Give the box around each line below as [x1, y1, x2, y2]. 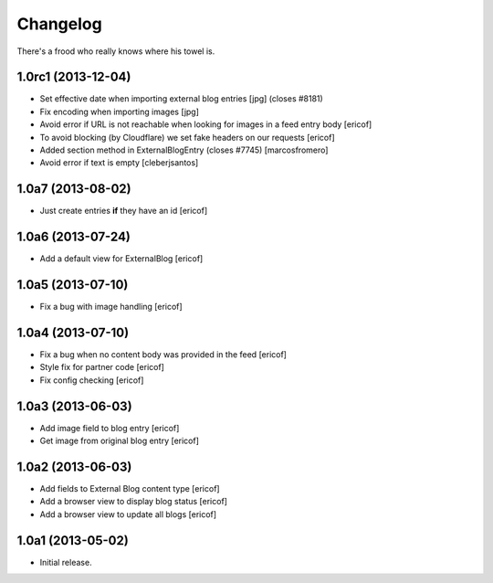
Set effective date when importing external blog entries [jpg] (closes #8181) [39, 93, 323, 104]
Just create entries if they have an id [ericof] [39, 206, 208, 217]
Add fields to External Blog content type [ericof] [39, 483, 220, 494]
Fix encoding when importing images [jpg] [39, 106, 200, 117]
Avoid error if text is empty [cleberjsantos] [39, 157, 199, 168]
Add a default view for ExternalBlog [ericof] [39, 253, 204, 264]
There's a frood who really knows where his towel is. [16, 46, 215, 57]
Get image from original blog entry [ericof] [39, 435, 200, 447]
